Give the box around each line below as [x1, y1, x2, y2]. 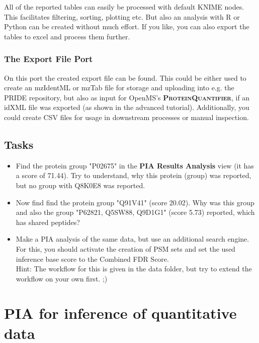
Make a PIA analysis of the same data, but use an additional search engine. [16, 234, 249, 244]
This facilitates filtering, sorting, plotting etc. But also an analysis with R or [4, 11, 240, 22]
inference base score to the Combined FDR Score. [16, 253, 169, 264]
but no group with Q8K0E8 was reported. [16, 180, 145, 190]
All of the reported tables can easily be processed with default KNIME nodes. [4, 2, 244, 12]
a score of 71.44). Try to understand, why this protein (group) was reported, [16, 170, 251, 181]
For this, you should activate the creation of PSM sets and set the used [16, 243, 235, 254]
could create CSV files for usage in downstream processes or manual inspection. [4, 111, 249, 122]
